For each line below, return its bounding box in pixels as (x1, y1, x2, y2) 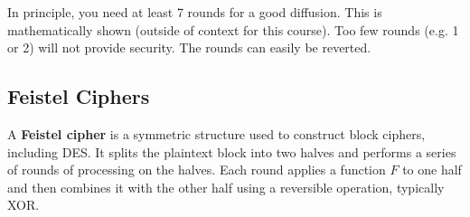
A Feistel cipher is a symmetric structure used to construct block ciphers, (7, 124, 426, 143)
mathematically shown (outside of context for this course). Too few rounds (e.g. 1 (7, 20, 459, 39)
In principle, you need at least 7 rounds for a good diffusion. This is (7, 3, 382, 21)
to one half (402, 160, 462, 179)
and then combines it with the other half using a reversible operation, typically (7, 177, 445, 196)
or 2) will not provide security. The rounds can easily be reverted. (7, 38, 371, 57)
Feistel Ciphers (7, 82, 150, 110)
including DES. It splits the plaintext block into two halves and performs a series (7, 142, 456, 161)
